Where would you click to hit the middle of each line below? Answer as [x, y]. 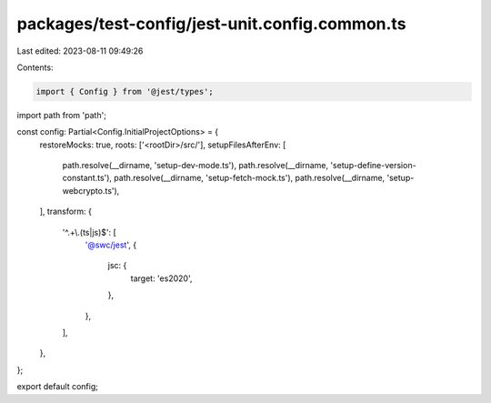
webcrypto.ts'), [91, 190]
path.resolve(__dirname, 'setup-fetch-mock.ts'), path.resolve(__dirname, [250, 178]
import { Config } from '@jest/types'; [125, 91]
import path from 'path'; [61, 115]
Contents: [35, 67]
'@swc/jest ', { [110, 245]
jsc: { [117, 266]
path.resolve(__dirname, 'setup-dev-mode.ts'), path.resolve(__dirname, [195, 166]
